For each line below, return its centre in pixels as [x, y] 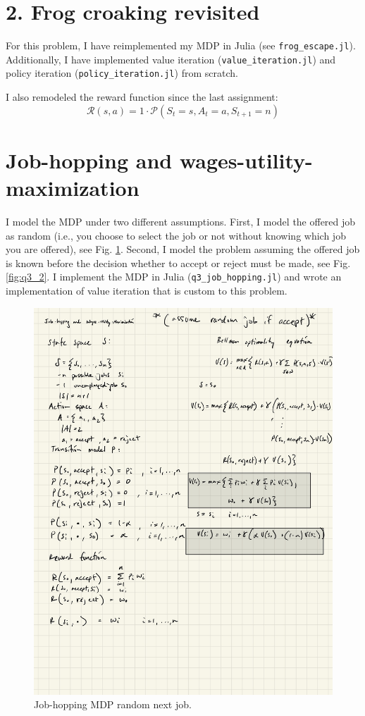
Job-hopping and [89, 160]
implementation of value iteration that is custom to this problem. [147, 291]
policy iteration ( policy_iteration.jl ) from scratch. [122, 73]
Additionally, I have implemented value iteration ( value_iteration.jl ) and [171, 59]
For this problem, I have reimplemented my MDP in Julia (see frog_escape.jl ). [181, 45]
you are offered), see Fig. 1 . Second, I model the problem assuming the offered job [183, 249]
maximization [73, 188]
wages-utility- [246, 160]
